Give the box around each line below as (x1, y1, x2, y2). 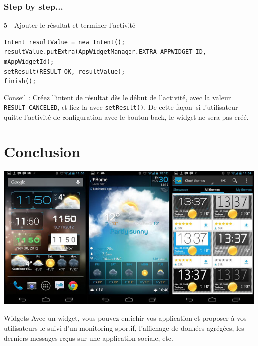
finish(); (4, 78, 36, 85)
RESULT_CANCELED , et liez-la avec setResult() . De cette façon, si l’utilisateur (4, 102, 238, 112)
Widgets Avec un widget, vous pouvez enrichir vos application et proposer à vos (4, 313, 247, 323)
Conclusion (4, 141, 81, 161)
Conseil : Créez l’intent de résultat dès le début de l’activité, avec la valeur (4, 92, 231, 102)
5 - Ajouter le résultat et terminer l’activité (4, 20, 136, 30)
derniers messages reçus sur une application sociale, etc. (4, 332, 173, 343)
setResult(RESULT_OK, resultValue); (4, 68, 125, 75)
